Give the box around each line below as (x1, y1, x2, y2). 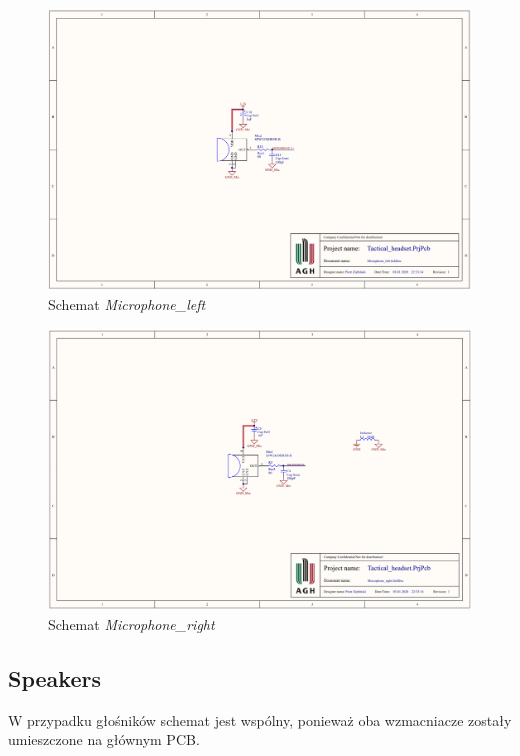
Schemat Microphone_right (48, 613, 215, 634)
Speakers (8, 662, 101, 693)
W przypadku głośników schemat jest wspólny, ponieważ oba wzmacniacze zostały (8, 709, 512, 730)
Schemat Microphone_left (48, 294, 206, 315)
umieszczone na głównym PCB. (8, 729, 200, 750)
